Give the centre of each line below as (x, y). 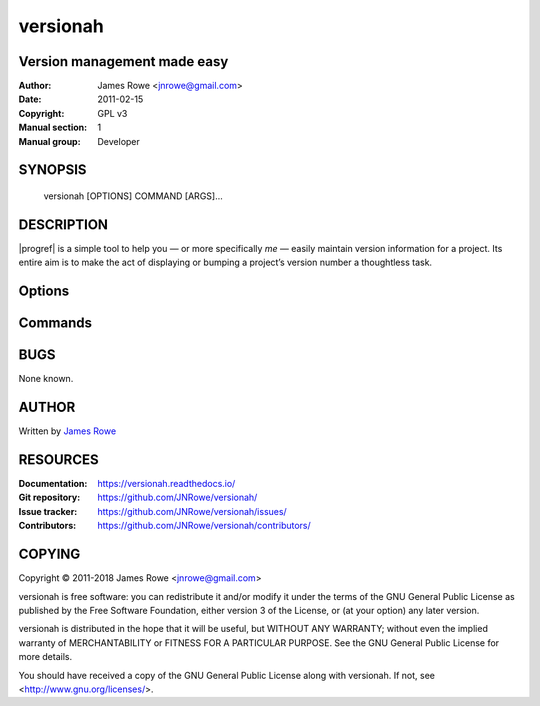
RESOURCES (58, 459)
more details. (45, 657)
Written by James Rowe (67, 431)
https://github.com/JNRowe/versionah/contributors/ (204, 526)
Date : (30, 99)
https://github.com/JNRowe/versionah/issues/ (192, 511)
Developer (118, 141)
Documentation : (53, 484)
